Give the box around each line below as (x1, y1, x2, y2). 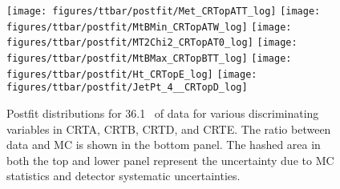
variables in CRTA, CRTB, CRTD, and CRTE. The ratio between (6, 120, 331, 137)
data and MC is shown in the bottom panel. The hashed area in (6, 136, 321, 153)
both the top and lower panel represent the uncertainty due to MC (6, 151, 334, 168)
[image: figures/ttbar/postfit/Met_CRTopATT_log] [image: (6, 6, 321, 17)
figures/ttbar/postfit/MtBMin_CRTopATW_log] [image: (6, 21, 292, 33)
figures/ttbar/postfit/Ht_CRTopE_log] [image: (6, 68, 257, 80)
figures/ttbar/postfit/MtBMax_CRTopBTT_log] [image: (6, 52, 292, 64)
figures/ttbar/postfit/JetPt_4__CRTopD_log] (6, 82, 248, 94)
